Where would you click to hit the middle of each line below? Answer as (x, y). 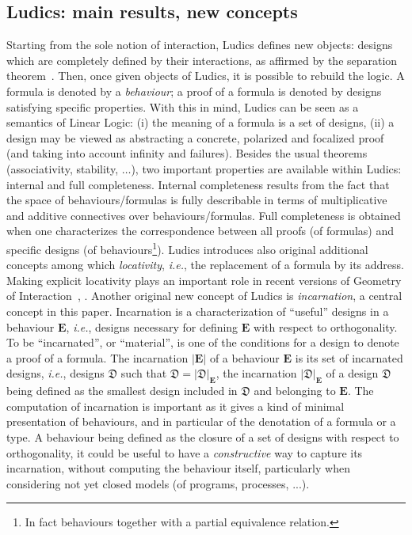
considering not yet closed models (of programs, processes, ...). (158, 483)
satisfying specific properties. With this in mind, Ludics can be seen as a (183, 106)
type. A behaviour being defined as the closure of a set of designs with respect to (203, 436)
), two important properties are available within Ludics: (266, 168)
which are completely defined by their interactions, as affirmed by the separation (202, 60)
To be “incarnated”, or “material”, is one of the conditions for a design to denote (203, 342)
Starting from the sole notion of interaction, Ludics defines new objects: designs (200, 45)
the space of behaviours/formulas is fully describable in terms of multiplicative (197, 200)
